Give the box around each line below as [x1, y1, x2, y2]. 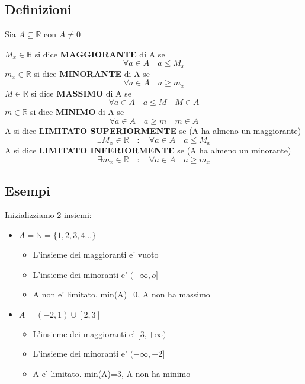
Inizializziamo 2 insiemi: [5, 209, 92, 221]
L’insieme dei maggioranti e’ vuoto [33, 248, 159, 260]
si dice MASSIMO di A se [31, 87, 131, 99]
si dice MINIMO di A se [30, 105, 124, 118]
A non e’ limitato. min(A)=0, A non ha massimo [33, 288, 210, 300]
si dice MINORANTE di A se [34, 67, 150, 79]
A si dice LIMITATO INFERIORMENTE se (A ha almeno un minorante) [5, 144, 291, 156]
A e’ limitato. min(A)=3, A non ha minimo [33, 367, 191, 379]
